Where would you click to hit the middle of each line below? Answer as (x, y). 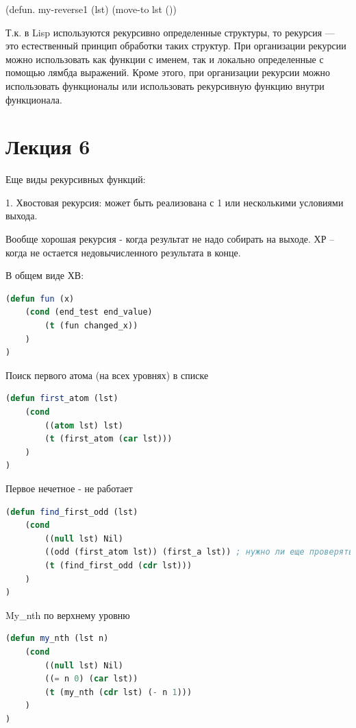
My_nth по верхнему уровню (68, 615)
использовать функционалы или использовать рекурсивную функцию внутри (165, 85)
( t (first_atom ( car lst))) (109, 439)
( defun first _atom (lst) (62, 399)
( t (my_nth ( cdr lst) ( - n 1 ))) (118, 692)
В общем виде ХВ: (45, 275)
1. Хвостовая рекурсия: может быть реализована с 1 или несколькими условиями (175, 202)
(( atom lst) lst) (84, 425)
